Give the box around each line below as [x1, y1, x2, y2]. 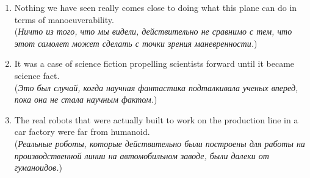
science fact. [14, 69, 60, 81]
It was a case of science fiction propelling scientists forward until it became [14, 57, 295, 70]
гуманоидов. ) [14, 161, 62, 174]
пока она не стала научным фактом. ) [14, 93, 157, 106]
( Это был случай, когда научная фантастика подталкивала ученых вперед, [14, 81, 298, 94]
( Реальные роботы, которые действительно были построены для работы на [14, 137, 305, 149]
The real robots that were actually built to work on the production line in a [14, 113, 298, 126]
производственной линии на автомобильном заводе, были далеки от [14, 149, 269, 162]
